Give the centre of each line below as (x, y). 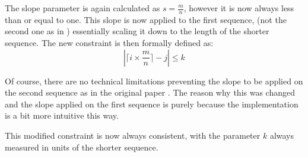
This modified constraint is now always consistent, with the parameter (133, 135)
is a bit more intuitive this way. (62, 115)
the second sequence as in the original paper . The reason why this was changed (150, 92)
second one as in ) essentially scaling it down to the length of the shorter (137, 31)
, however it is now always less (239, 8)
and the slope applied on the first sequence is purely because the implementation (152, 104)
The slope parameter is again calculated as (82, 8)
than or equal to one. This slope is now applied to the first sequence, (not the (146, 19)
